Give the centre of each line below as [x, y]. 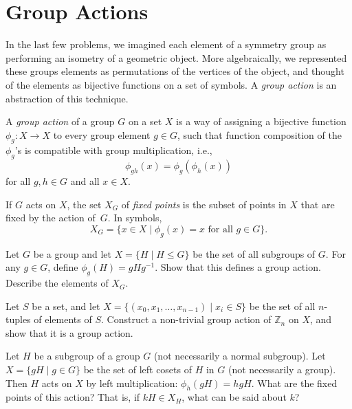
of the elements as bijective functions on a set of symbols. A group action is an [171, 84]
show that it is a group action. [69, 332]
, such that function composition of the [259, 134]
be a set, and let [66, 306]
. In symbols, [135, 218]
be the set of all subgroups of [254, 253]
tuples [18, 319]
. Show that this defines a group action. [238, 267]
